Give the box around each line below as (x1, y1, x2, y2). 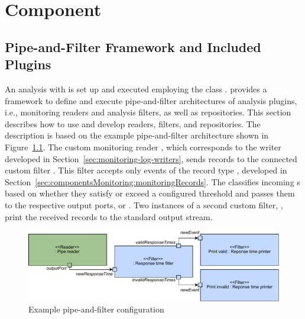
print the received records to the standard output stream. (5, 210, 213, 223)
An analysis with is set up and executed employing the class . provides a (5, 82, 267, 95)
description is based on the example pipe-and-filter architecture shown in (5, 129, 269, 141)
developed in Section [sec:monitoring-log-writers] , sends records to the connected (5, 152, 297, 165)
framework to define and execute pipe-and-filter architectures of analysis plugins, (5, 94, 297, 107)
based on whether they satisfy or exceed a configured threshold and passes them (5, 187, 295, 199)
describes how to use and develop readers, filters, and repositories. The (5, 117, 261, 130)
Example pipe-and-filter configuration (28, 303, 164, 315)
